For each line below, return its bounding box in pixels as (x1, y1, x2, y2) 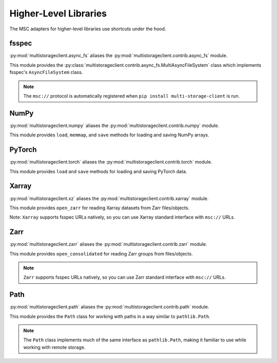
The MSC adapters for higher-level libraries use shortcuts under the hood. (9, 26, 166, 32)
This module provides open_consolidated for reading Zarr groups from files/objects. (9, 250, 193, 257)
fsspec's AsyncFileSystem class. (9, 69, 83, 76)
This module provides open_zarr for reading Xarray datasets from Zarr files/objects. (9, 205, 190, 211)
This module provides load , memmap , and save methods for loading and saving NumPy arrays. (9, 132, 210, 138)
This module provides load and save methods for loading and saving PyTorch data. (9, 168, 187, 174)
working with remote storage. (23, 344, 86, 350)
